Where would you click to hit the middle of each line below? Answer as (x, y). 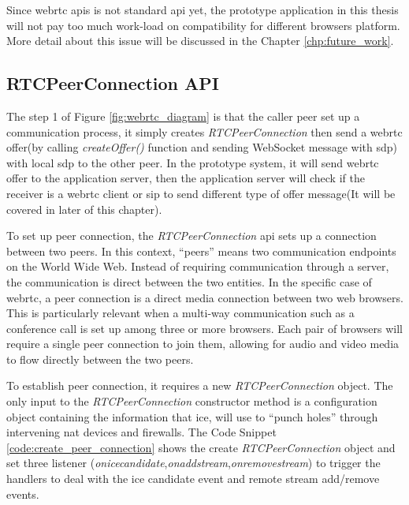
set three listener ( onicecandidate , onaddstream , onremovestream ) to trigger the (193, 463)
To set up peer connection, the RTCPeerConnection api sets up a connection (191, 236)
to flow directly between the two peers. (100, 359)
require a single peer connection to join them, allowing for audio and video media (203, 344)
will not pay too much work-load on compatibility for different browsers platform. (203, 25)
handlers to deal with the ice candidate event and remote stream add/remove (193, 479)
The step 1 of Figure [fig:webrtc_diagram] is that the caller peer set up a (183, 116)
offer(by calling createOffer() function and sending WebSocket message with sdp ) (202, 147)
